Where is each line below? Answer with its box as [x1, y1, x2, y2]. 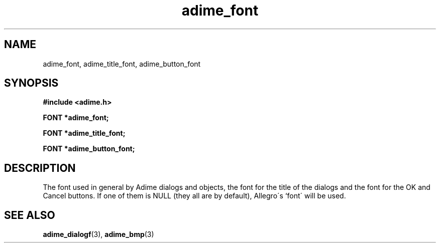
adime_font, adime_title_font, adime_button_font [43, 59, 201, 68]
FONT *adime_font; [43, 113, 109, 122]
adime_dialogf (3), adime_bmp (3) [43, 230, 154, 239]
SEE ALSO [4, 208, 55, 221]
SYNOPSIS [4, 77, 59, 90]
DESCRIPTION [4, 161, 76, 174]
